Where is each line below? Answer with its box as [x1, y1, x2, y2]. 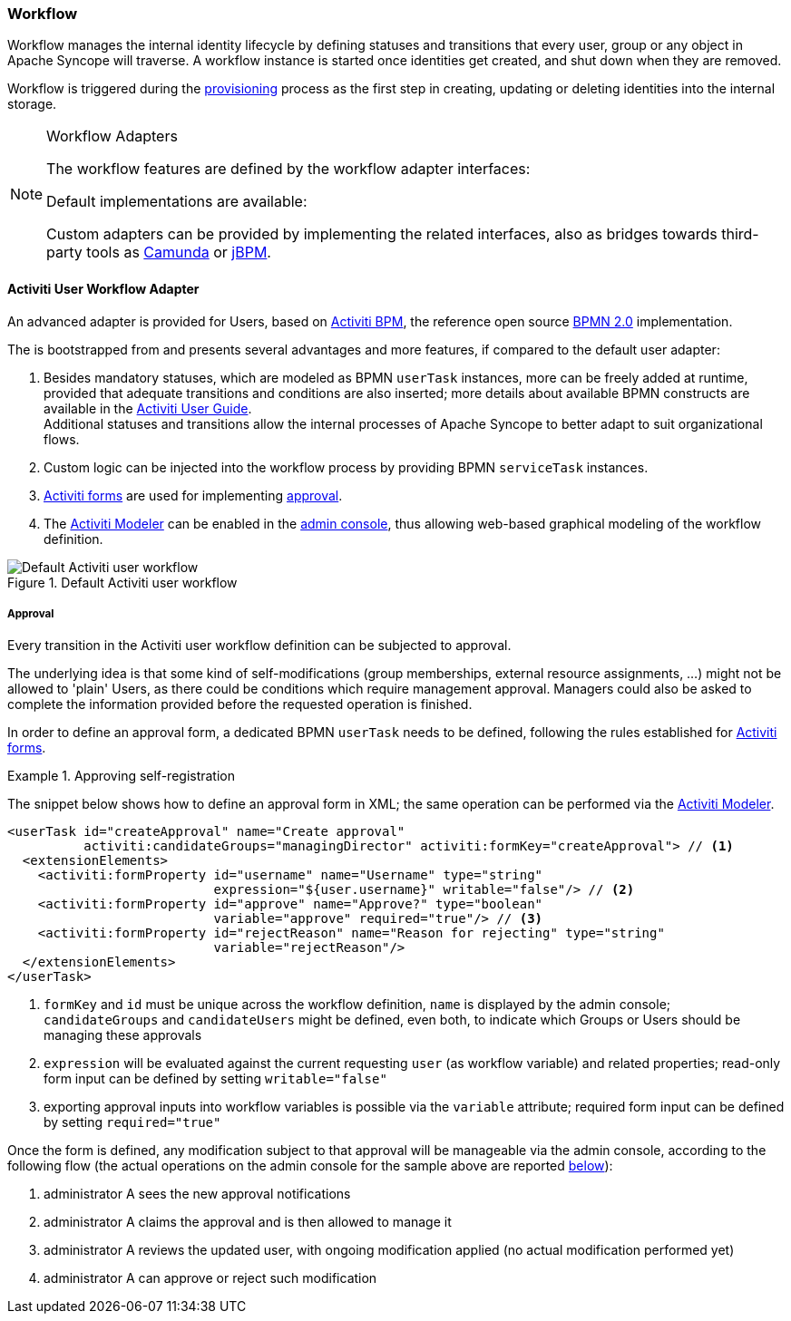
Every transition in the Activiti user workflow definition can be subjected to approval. [7, 637, 512, 654]
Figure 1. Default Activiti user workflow [7, 574, 238, 590]
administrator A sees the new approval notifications [44, 1186, 351, 1202]
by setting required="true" [44, 1114, 221, 1131]
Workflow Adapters [46, 127, 178, 146]
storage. [7, 96, 57, 112]
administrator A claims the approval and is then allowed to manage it [44, 1214, 452, 1230]
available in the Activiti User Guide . [44, 400, 252, 416]
